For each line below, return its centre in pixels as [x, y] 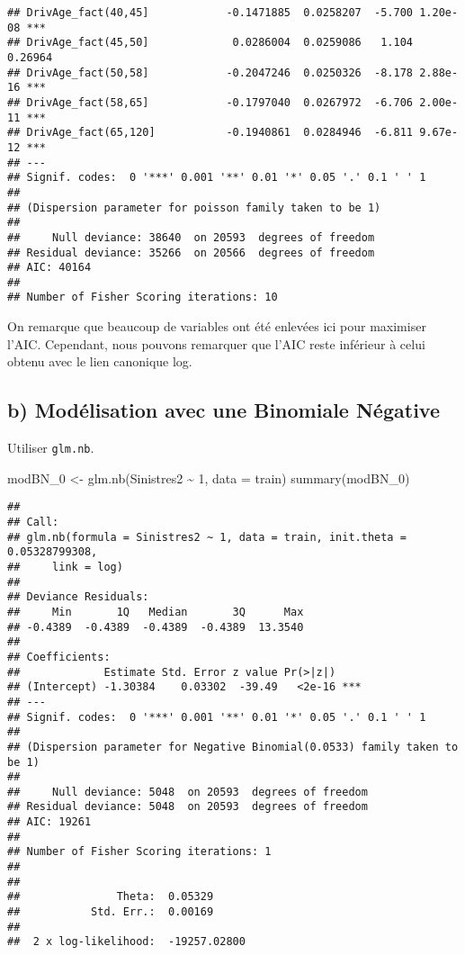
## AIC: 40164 [49, 268]
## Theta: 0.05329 [111, 897]
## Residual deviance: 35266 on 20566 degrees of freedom [191, 252]
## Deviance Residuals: [78, 597]
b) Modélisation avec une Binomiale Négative [224, 410]
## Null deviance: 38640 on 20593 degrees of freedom [191, 237]
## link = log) [65, 567]
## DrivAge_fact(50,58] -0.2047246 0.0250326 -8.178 [210, 72]
